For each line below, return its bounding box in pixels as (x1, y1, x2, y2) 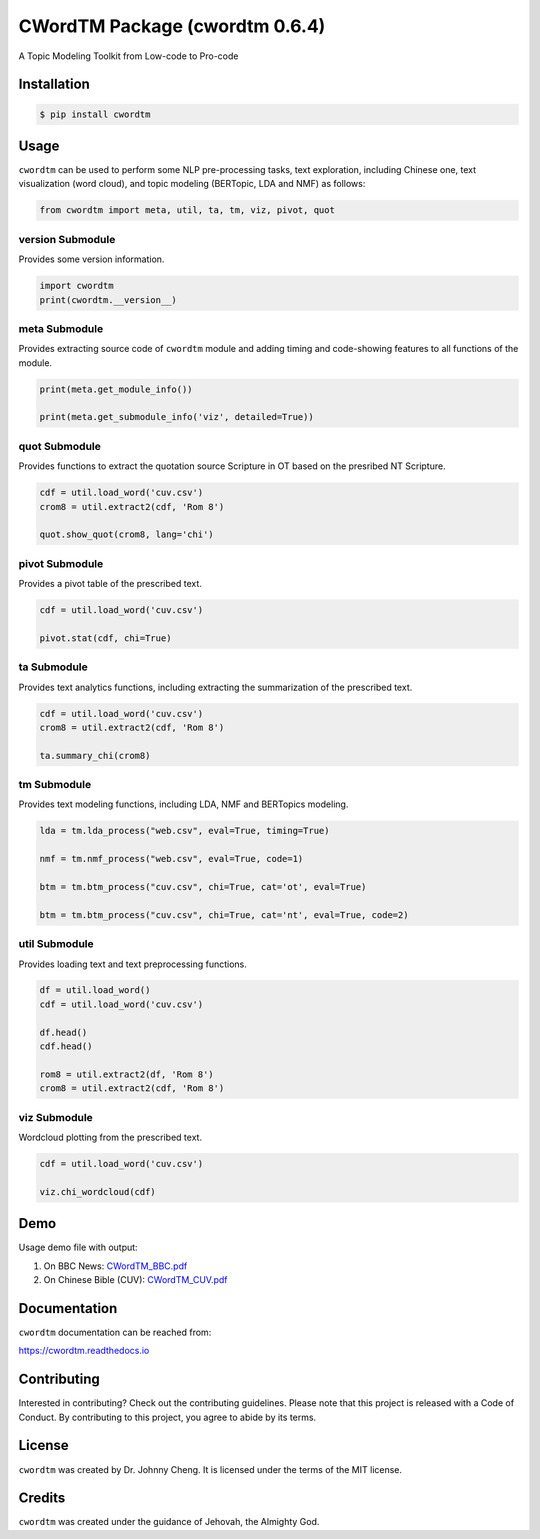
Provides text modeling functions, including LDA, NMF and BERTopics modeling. (18, 798, 349, 810)
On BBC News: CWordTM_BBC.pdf (43, 1260, 188, 1272)
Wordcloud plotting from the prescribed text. (18, 1131, 203, 1143)
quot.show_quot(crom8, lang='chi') (39, 529, 214, 540)
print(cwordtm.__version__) (39, 294, 177, 305)
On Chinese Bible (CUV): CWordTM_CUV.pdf (43, 1274, 228, 1285)
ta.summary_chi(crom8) (39, 750, 151, 761)
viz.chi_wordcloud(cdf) (39, 1186, 157, 1197)
